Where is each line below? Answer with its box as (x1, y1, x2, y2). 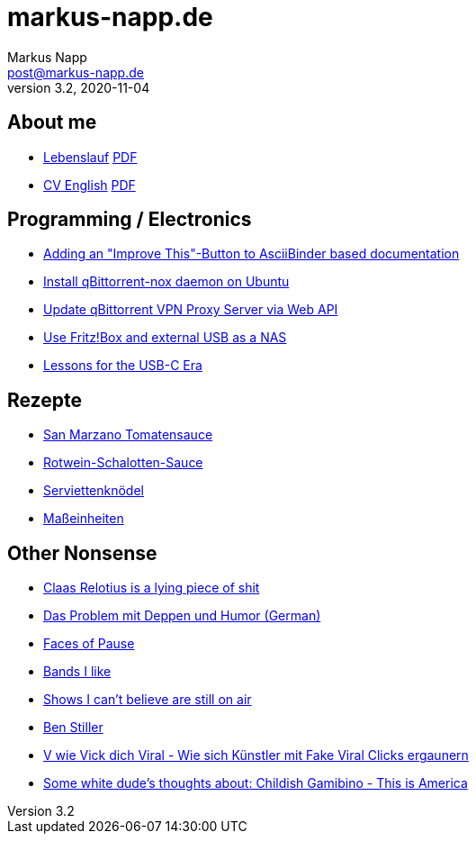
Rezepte (7, 388, 82, 411)
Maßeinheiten (43, 511, 124, 527)
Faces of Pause (43, 636, 135, 652)
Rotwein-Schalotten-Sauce (43, 455, 203, 471)
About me (7, 111, 97, 134)
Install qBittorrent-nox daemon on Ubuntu (43, 274, 290, 290)
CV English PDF (43, 176, 136, 193)
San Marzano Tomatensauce (43, 427, 213, 443)
